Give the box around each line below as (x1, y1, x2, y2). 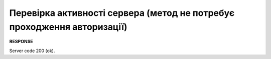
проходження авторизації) (9, 21, 127, 32)
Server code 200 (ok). (9, 48, 55, 54)
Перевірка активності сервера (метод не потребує (9, 7, 235, 18)
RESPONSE (9, 39, 34, 45)
